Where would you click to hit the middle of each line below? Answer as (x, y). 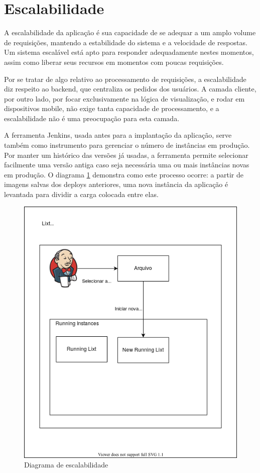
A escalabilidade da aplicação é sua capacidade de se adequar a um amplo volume (130, 32)
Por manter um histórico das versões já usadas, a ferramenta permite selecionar (126, 155)
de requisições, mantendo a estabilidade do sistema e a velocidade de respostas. (126, 42)
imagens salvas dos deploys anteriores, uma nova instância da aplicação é (116, 184)
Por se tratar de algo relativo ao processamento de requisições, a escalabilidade (125, 79)
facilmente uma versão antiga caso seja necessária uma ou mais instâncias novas (127, 165)
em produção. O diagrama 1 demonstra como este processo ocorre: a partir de (124, 174)
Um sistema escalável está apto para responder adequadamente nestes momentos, (129, 52)
